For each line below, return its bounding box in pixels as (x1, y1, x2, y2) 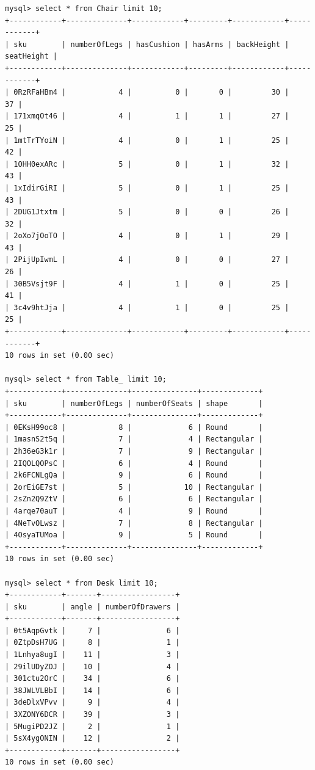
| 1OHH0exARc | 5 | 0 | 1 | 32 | (5, 159, 289, 169)
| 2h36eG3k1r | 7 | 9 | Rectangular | (5, 446, 263, 456)
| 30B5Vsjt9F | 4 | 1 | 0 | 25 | (5, 279, 289, 288)
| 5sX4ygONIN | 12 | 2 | (5, 734, 180, 743)
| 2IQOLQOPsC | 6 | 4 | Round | (5, 459, 263, 468)
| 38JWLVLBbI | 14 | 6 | (5, 686, 180, 695)
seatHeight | (5, 52, 57, 61)
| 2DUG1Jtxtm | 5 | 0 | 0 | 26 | (5, 208, 289, 217)
